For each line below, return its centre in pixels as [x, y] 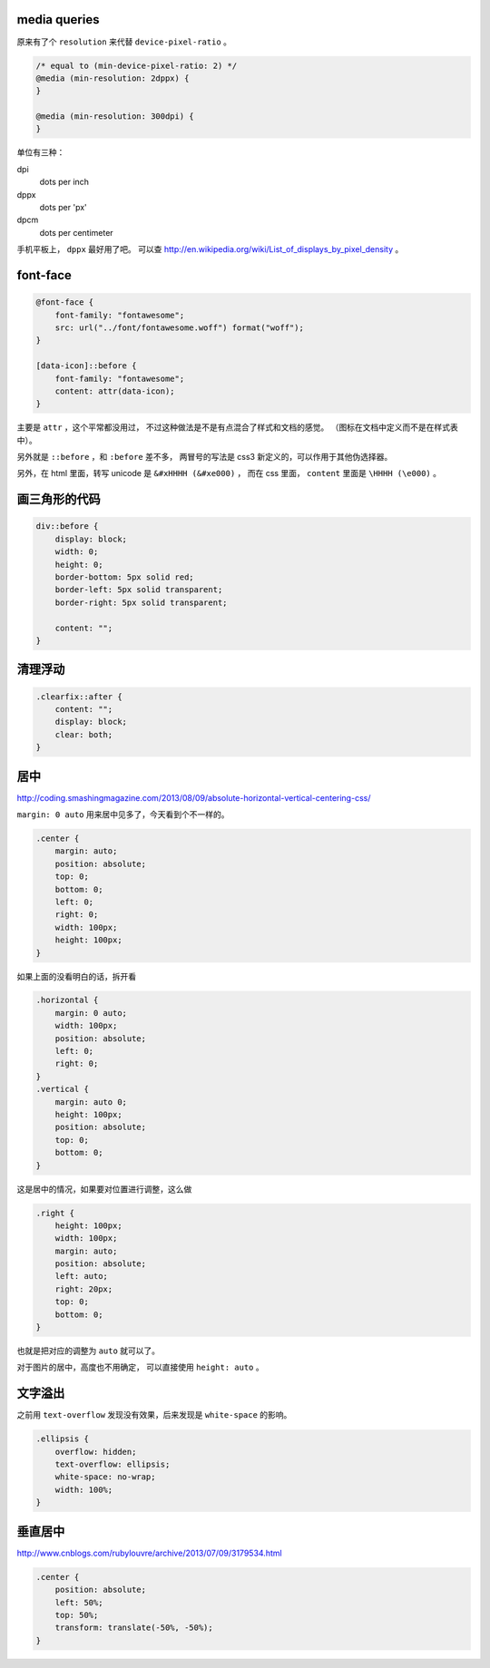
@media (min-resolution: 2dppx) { [113, 78]
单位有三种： [41, 152]
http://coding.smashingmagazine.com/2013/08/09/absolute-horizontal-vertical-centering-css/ [194, 797]
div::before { [67, 527]
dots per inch [64, 182]
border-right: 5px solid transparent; [141, 602]
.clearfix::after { [79, 697]
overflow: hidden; [96, 1452]
